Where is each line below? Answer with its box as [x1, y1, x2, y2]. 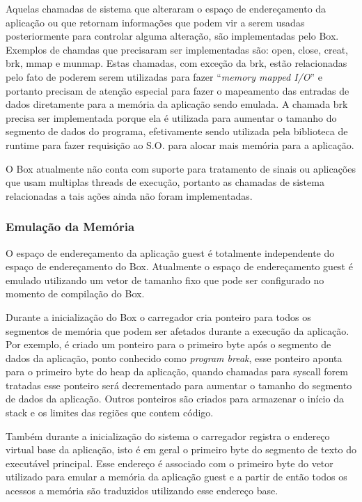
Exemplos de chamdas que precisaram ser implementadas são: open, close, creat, [6, 42, 348, 56]
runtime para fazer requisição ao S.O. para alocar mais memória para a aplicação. [6, 137, 354, 152]
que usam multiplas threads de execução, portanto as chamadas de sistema [6, 175, 324, 189]
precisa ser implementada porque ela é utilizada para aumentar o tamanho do [6, 110, 337, 125]
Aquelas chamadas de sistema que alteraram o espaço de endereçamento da [6, 1, 326, 15]
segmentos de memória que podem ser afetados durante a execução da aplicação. [6, 323, 349, 338]
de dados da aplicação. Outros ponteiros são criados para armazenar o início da [6, 391, 344, 406]
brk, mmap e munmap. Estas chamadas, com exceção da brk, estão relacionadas [6, 56, 347, 70]
